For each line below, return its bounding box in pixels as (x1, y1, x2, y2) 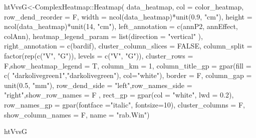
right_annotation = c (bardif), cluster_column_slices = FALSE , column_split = (4, 40, 252, 51)
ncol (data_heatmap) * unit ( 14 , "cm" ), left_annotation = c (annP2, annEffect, (4, 21, 238, 31)
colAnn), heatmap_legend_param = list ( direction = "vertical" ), (4, 30, 203, 41)
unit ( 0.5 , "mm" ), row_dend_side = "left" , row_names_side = (4, 79, 192, 90)
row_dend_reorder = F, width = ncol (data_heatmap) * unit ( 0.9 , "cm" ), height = (4, 11, 252, 21)
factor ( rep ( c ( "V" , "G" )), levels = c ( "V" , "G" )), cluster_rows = (4, 50, 193, 60)
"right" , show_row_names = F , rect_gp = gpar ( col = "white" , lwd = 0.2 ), (4, 89, 234, 100)
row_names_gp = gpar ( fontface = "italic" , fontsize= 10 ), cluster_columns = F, (4, 99, 245, 109)
